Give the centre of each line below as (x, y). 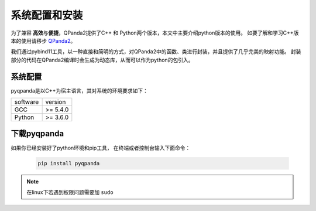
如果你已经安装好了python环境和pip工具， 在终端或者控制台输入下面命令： (101, 148)
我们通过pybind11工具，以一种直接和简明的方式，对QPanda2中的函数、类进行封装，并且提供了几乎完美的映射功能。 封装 (156, 52)
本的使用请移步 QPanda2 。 (43, 40)
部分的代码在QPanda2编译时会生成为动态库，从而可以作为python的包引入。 (102, 60)
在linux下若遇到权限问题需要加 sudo (70, 192)
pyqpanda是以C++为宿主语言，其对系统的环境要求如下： (80, 90)
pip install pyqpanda (69, 163)
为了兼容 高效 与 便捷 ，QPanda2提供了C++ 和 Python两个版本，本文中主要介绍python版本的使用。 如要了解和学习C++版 (155, 33)
